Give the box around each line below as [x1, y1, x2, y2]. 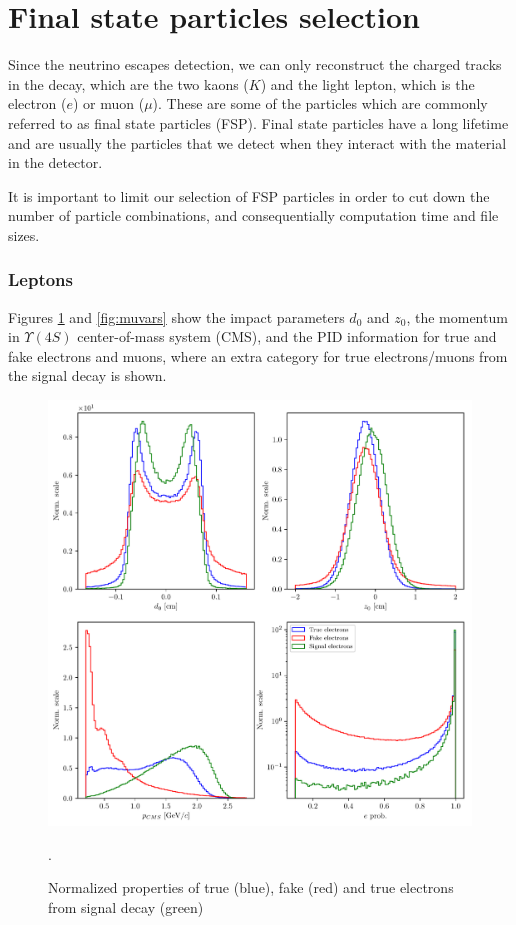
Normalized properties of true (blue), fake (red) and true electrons [48, 877, 454, 898]
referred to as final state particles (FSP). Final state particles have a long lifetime [8, 112, 509, 133]
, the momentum [406, 306, 508, 327]
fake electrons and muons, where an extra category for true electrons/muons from [8, 345, 508, 366]
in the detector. [8, 152, 103, 173]
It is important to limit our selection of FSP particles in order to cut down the [8, 185, 490, 206]
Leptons [8, 267, 73, 292]
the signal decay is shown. [8, 365, 167, 386]
